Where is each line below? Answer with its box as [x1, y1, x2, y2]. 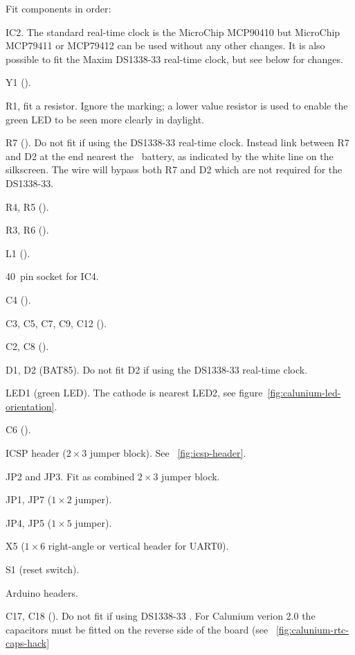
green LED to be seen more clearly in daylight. [6, 112, 204, 126]
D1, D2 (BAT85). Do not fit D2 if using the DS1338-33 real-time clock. [6, 362, 308, 376]
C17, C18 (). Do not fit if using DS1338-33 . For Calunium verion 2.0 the [6, 609, 316, 623]
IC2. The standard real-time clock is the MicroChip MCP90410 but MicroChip [6, 24, 340, 39]
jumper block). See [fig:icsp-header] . [89, 446, 246, 460]
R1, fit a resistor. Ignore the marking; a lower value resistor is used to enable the [6, 98, 348, 112]
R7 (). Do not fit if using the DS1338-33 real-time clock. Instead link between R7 [6, 135, 349, 150]
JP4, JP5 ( [6, 515, 52, 530]
